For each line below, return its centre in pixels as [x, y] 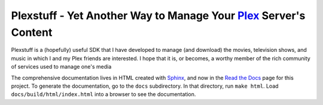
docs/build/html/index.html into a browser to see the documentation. [103, 94]
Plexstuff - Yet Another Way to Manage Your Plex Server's [158, 16]
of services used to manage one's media [61, 67]
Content [32, 32]
